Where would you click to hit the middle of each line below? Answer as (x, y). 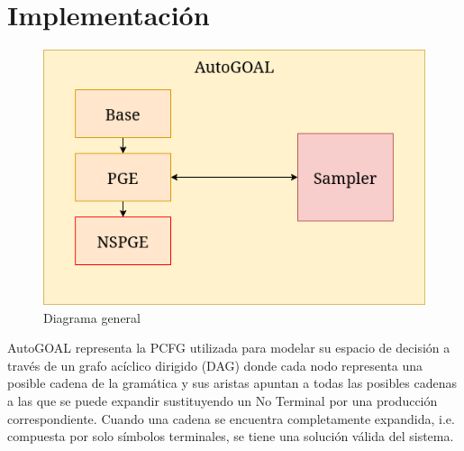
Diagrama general (92, 317)
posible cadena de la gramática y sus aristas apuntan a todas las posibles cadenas (232, 383)
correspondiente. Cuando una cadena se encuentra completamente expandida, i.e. (231, 418)
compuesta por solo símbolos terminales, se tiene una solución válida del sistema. (231, 436)
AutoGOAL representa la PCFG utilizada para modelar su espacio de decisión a (229, 348)
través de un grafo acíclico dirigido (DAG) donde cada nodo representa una (215, 365)
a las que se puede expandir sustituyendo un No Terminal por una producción (223, 401)
